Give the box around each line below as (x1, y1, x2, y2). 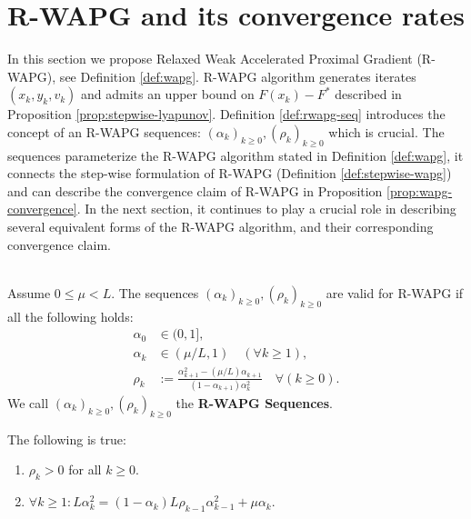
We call (7, 393, 49, 412)
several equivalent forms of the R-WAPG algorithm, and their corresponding (7, 217, 434, 236)
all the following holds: (7, 306, 134, 325)
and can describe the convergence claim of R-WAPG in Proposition (7, 181, 383, 200)
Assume (7, 283, 51, 302)
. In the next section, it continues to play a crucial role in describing (76, 199, 456, 218)
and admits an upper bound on (80, 85, 255, 104)
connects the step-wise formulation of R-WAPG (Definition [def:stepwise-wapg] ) (7, 164, 452, 183)
